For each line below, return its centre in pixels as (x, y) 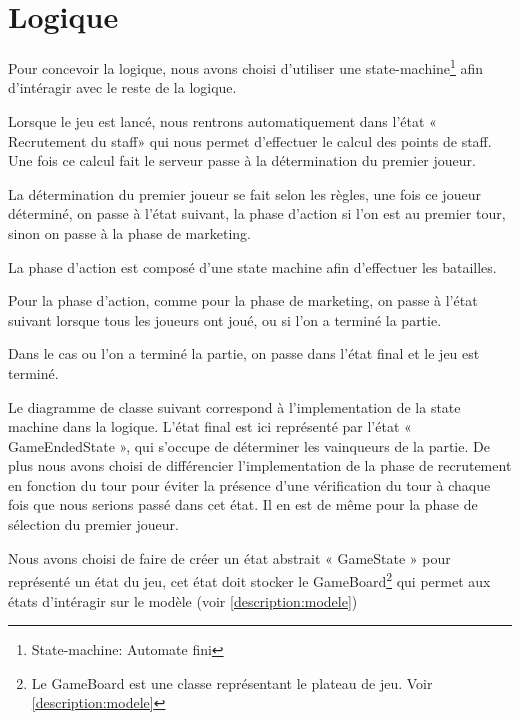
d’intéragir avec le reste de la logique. (122, 87)
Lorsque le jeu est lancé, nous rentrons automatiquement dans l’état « (222, 120)
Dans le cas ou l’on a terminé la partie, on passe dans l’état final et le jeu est (244, 353)
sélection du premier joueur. (93, 524)
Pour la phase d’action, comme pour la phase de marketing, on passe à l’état (243, 300)
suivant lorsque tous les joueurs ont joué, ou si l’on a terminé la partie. (225, 319)
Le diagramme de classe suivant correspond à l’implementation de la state (234, 406)
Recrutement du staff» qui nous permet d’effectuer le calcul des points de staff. (250, 140)
